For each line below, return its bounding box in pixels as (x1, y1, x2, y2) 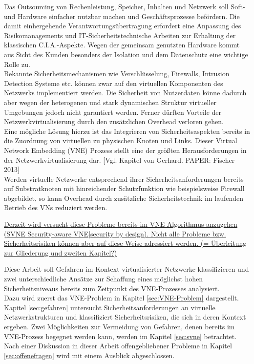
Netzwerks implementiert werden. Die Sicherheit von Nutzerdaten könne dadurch (4, 87, 247, 98)
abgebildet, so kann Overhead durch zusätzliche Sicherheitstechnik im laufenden (4, 193, 243, 203)
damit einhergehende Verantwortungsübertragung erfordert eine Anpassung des (4, 21, 241, 31)
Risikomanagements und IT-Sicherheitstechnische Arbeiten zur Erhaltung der (4, 30, 236, 40)
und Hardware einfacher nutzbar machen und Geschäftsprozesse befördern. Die (4, 11, 240, 21)
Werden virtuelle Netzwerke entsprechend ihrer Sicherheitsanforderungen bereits (4, 173, 244, 184)
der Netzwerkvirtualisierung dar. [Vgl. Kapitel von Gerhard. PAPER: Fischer (4, 154, 235, 165)
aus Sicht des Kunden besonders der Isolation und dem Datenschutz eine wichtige (4, 49, 248, 59)
